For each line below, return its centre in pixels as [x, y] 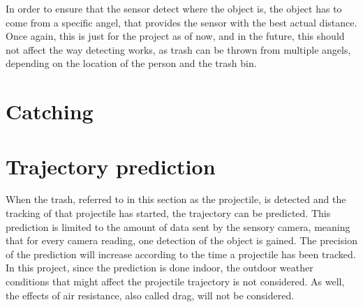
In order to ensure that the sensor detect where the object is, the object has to [174, 8]
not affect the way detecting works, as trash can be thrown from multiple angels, [178, 49]
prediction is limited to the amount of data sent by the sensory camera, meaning [178, 226]
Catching [50, 111]
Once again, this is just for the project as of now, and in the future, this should [175, 36]
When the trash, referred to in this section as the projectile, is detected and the [176, 199]
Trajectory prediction [111, 166]
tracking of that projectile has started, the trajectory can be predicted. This [168, 213]
